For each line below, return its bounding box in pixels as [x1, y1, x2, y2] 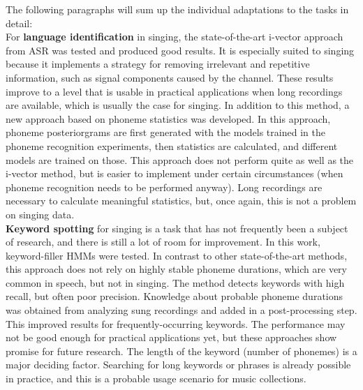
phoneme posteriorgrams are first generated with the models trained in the [6, 125, 325, 140]
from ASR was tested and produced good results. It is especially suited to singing [6, 43, 355, 57]
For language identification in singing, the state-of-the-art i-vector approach [6, 29, 343, 44]
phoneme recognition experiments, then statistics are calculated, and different [6, 138, 338, 153]
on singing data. [6, 207, 75, 221]
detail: [6, 15, 33, 30]
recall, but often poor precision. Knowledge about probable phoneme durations [6, 289, 343, 303]
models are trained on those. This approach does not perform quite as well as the [6, 152, 354, 167]
